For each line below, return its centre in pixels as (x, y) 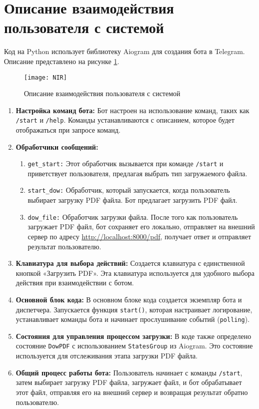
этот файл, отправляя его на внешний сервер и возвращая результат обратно (132, 392)
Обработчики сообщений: (57, 146)
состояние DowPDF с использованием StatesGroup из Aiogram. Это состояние (134, 346)
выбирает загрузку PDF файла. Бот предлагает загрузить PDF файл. (132, 200)
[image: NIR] (45, 77)
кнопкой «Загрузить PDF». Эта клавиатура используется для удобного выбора (135, 273)
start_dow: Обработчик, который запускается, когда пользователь (129, 190)
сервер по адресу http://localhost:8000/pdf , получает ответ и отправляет (139, 236)
